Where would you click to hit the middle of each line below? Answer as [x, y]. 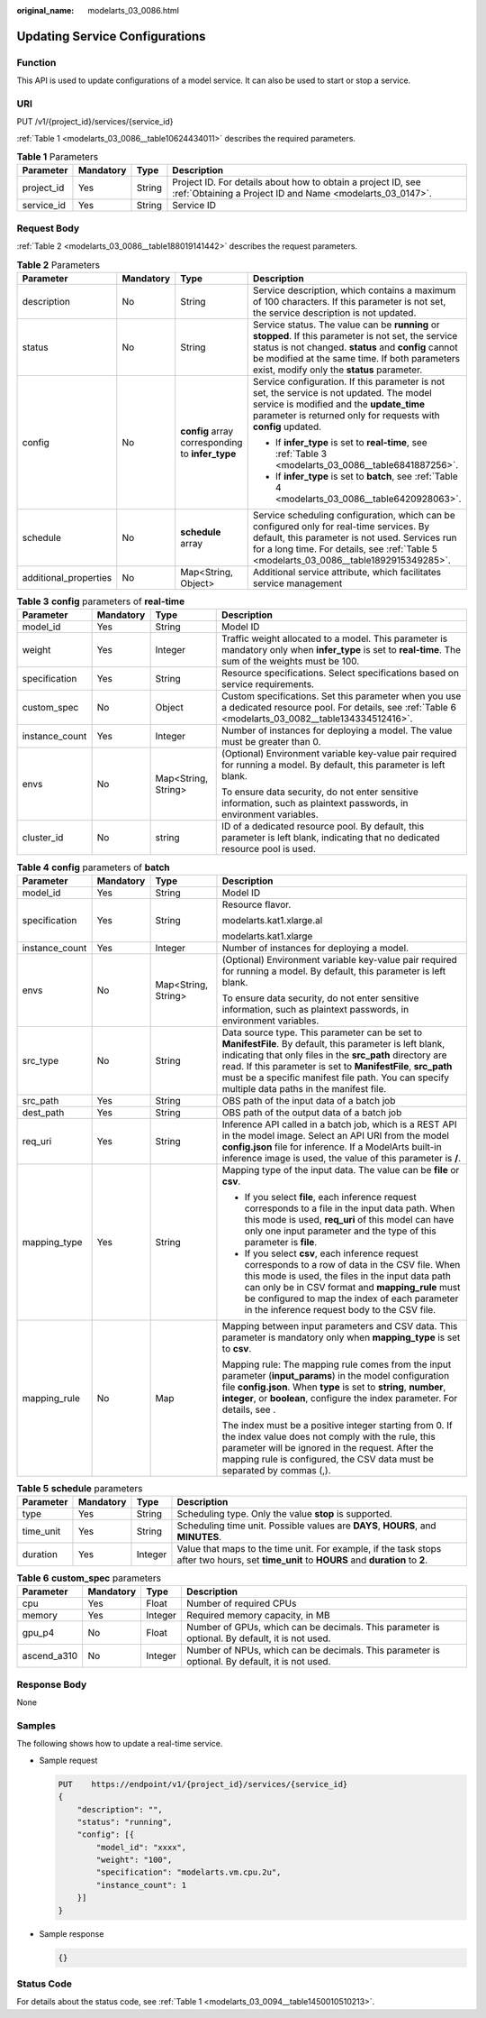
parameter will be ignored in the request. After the [328, 1447]
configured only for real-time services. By [341, 526]
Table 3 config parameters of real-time [100, 601]
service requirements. [268, 684]
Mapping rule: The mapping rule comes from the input [337, 1364]
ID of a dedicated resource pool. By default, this [323, 827]
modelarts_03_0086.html [134, 10]
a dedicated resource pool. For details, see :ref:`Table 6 [339, 708]
